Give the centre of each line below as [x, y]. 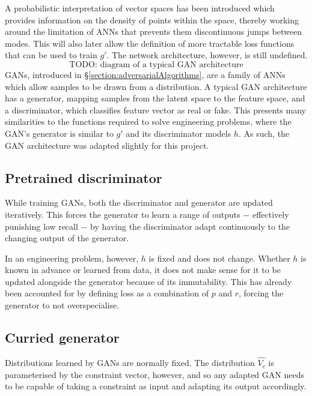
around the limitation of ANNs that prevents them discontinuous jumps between [153, 31]
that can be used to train [51, 55]
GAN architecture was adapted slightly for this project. [107, 145]
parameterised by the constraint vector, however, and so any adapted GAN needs [154, 374]
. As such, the [264, 133]
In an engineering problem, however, [72, 258]
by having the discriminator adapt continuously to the [190, 226]
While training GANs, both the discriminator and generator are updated [139, 202]
